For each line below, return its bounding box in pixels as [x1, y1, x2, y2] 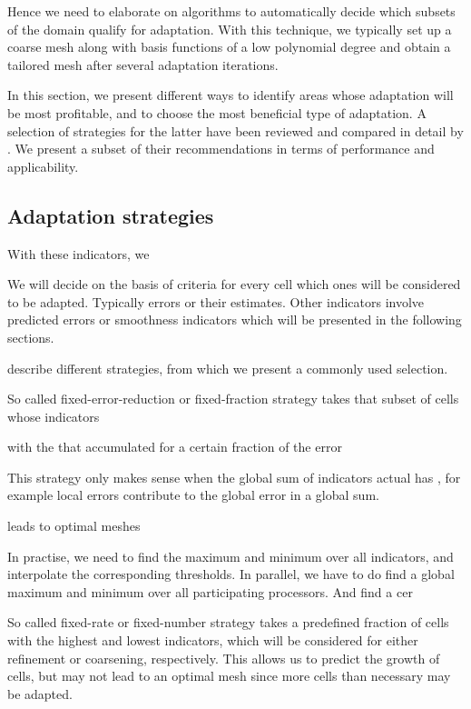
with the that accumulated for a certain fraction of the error [7, 437, 342, 456]
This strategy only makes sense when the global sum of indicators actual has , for [7, 467, 461, 486]
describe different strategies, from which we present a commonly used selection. [7, 358, 448, 377]
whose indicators [7, 406, 100, 425]
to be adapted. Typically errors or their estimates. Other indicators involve [7, 292, 425, 311]
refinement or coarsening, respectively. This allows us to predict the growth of [7, 648, 440, 667]
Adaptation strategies [7, 201, 214, 229]
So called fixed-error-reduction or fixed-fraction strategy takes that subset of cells [7, 389, 459, 408]
